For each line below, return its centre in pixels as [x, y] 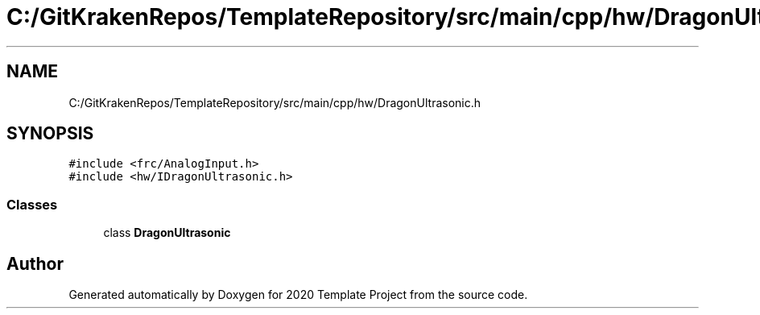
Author [35, 263]
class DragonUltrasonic [167, 233]
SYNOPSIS [50, 134]
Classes [32, 204]
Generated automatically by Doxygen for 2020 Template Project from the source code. [298, 295]
